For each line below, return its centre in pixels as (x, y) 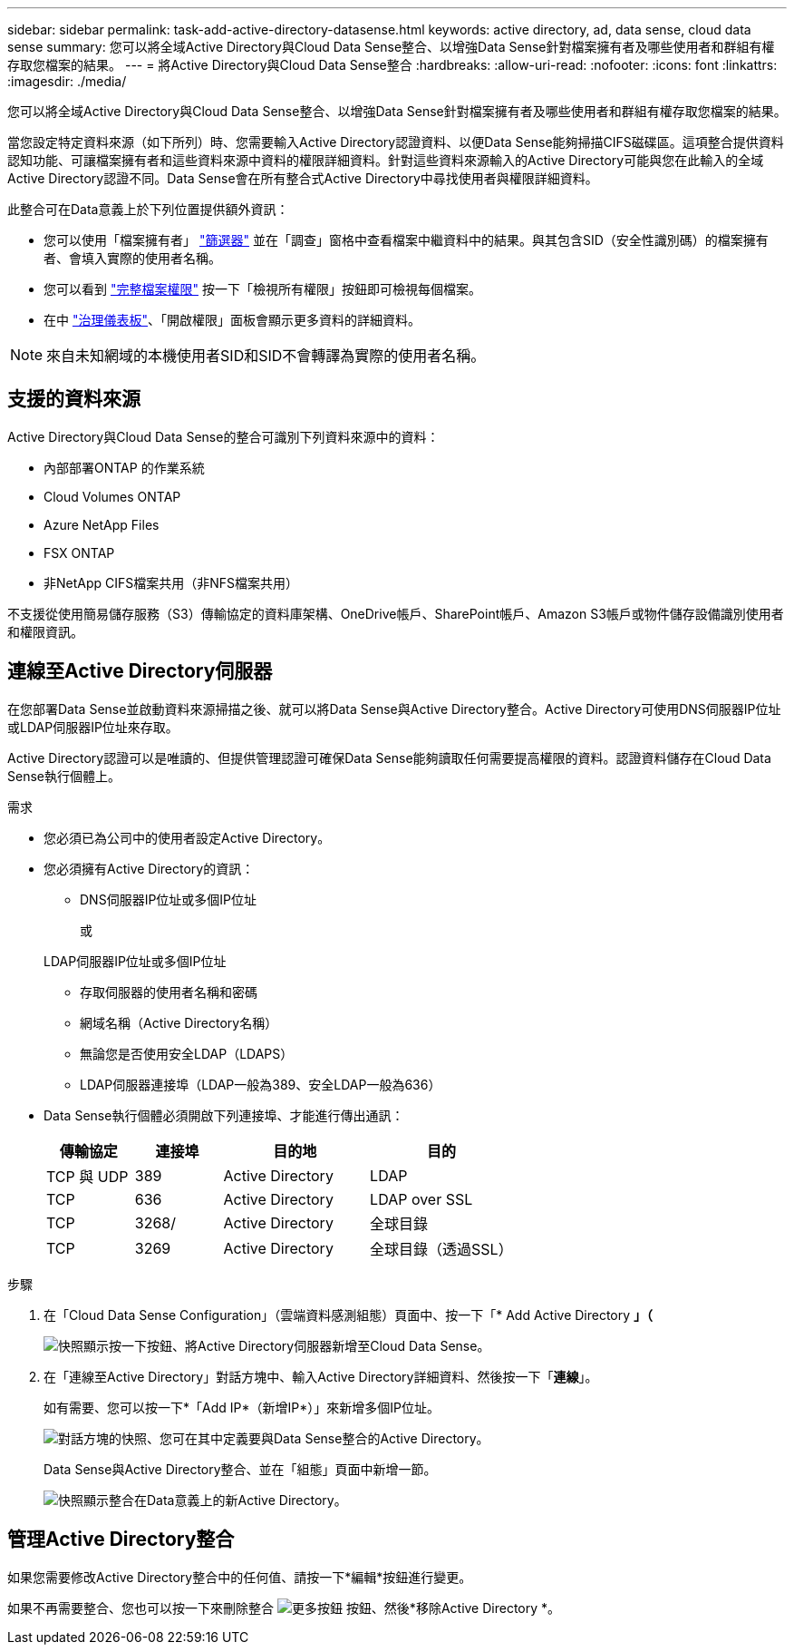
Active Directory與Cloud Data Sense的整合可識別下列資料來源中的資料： (223, 436)
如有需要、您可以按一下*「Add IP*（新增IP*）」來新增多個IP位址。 (242, 1407)
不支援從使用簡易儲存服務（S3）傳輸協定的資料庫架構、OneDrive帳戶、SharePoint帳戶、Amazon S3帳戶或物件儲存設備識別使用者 (396, 613)
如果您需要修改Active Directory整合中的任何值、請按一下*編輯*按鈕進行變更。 (240, 1577)
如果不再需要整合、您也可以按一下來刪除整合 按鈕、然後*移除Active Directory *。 (284, 1608)
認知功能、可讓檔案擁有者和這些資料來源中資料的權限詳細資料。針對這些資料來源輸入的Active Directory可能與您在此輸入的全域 (386, 160)
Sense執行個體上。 (64, 776)
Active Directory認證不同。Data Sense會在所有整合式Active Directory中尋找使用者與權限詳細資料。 (303, 178)
